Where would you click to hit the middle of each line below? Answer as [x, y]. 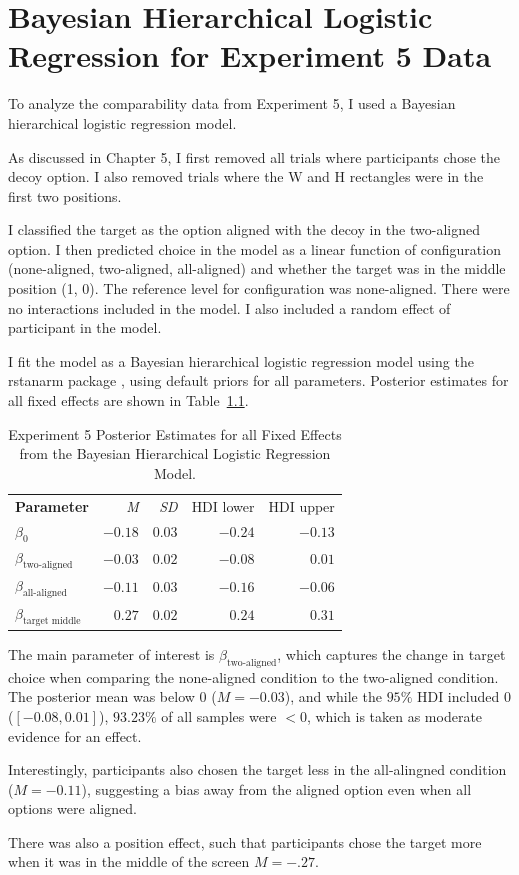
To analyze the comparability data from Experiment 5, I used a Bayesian [232, 103]
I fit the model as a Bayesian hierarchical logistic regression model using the [241, 360]
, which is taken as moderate [394, 715]
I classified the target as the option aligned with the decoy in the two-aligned [244, 229]
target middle [51, 621]
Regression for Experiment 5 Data [250, 55]
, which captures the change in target [391, 653]
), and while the [333, 696]
